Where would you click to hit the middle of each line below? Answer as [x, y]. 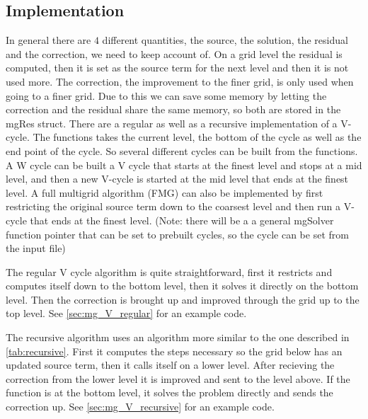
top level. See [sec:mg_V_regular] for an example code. [126, 313]
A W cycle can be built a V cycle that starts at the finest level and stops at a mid [184, 165]
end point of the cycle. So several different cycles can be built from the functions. [182, 150]
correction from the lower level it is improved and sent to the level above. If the [178, 378]
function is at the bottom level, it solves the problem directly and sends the [169, 392]
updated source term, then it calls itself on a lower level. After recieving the [170, 365]
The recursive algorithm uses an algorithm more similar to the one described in [178, 337]
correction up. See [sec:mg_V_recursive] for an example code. [140, 407]
